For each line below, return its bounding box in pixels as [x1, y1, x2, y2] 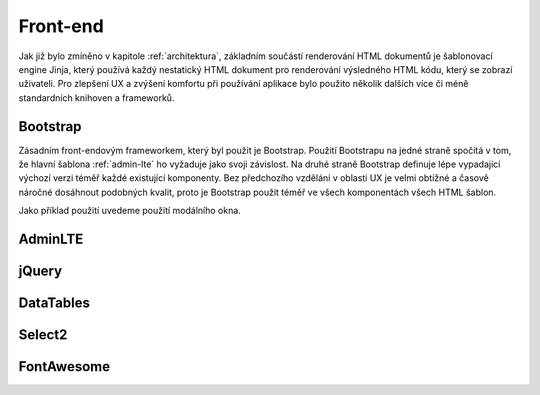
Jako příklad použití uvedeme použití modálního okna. [18, 205, 242, 217]
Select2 [18, 326, 68, 344]
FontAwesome [18, 358, 111, 375]
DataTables [18, 295, 90, 312]
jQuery [18, 263, 63, 280]
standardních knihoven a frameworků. [18, 91, 175, 104]
